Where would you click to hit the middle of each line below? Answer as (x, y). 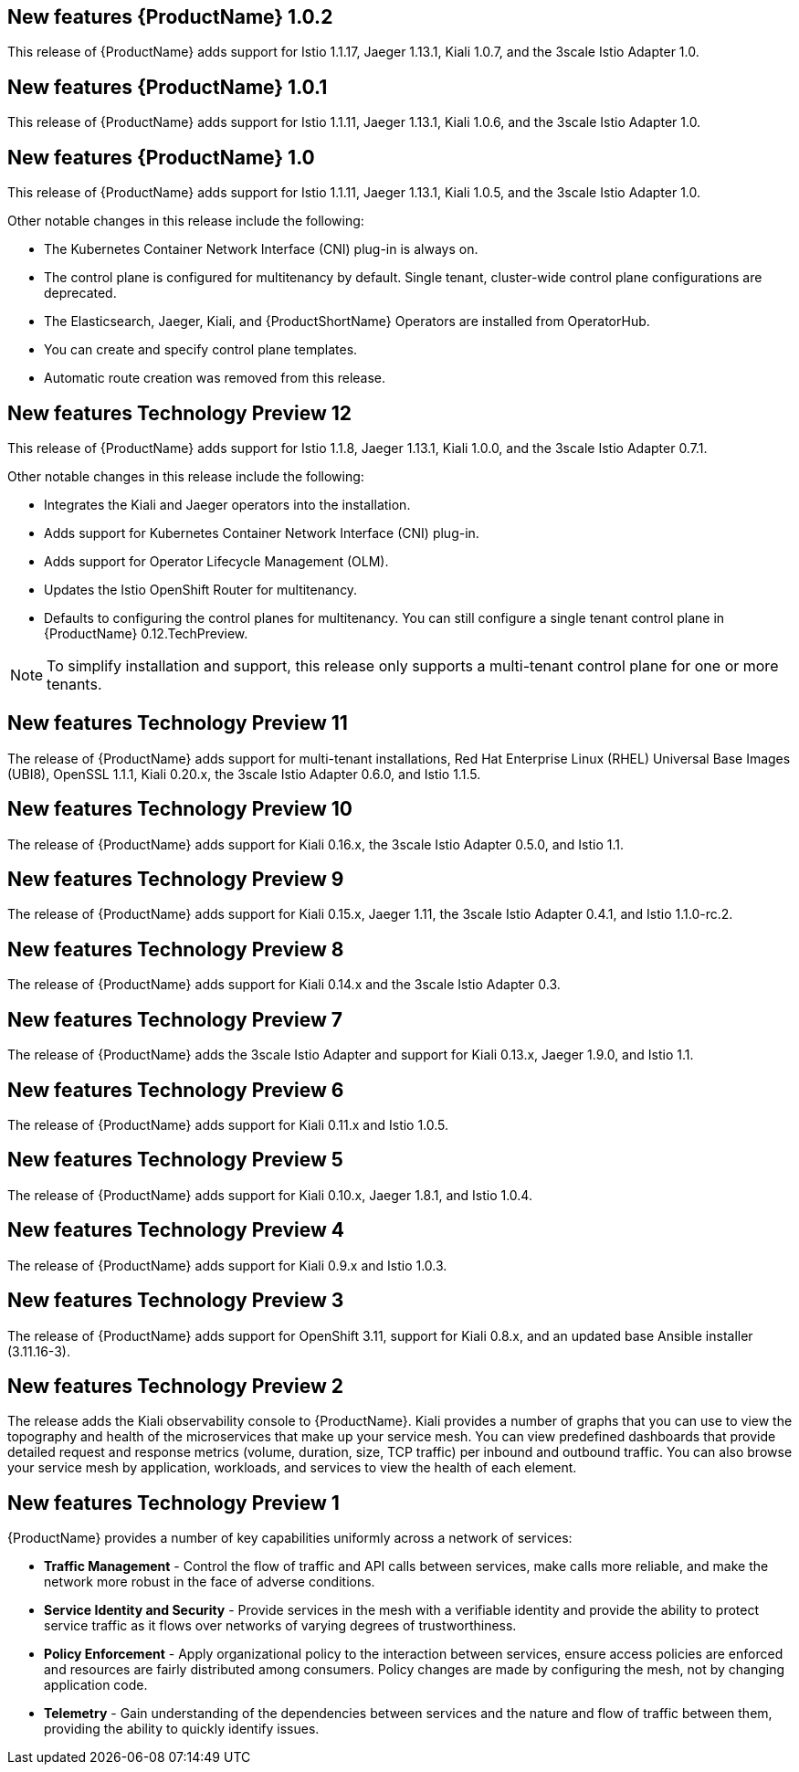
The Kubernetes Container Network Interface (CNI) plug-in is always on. (261, 249)
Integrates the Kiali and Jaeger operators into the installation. (227, 504)
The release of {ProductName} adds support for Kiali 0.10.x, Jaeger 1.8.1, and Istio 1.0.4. (270, 1195)
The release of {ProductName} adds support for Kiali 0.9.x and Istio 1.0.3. (227, 1265)
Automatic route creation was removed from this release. (215, 378)
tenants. (74, 684)
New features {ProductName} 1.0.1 (168, 87)
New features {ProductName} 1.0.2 (170, 17)
